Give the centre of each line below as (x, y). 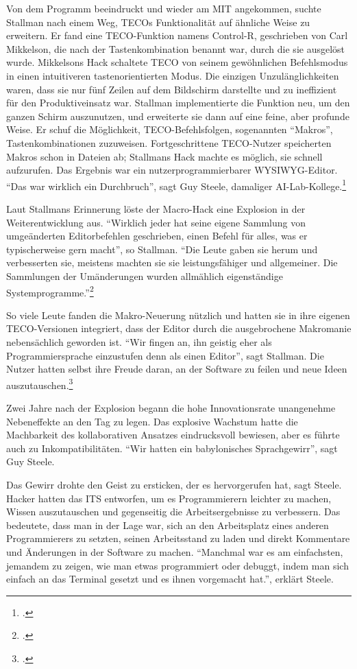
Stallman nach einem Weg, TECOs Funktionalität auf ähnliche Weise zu (158, 22)
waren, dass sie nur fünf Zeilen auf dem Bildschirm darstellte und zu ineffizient (172, 89)
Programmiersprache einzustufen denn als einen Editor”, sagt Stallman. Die (165, 355)
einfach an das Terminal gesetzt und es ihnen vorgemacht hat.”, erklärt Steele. (170, 579)
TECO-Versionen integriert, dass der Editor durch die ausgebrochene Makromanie (179, 328)
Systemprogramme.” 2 (50, 291)
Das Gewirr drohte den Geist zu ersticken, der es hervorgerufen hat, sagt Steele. (174, 484)
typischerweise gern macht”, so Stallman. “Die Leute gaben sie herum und (162, 249)
